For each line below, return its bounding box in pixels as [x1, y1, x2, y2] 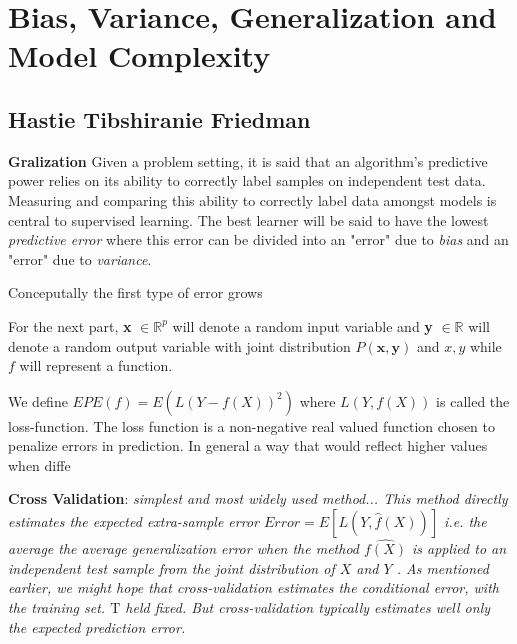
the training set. [8, 597, 106, 618]
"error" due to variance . [8, 248, 152, 269]
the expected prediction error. [8, 616, 186, 637]
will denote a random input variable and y [172, 315, 433, 336]
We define [8, 390, 68, 411]
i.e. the [444, 511, 487, 532]
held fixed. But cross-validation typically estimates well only [125, 597, 491, 618]
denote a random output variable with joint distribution [8, 335, 351, 356]
